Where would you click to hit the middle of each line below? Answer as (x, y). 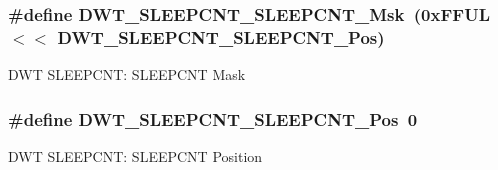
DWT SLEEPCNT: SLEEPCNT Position (135, 155)
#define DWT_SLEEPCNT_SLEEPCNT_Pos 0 (213, 118)
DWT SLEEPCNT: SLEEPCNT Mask (127, 74)
